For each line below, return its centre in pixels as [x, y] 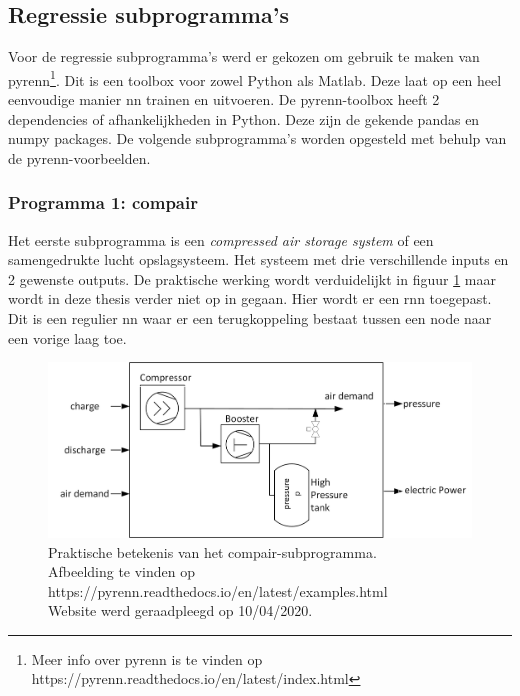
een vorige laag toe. [67, 337]
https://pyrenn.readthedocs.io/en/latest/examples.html [218, 590]
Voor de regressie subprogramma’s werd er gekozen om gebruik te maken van [244, 56]
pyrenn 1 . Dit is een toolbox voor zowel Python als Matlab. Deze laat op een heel [255, 78]
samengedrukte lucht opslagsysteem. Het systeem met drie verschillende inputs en [258, 259]
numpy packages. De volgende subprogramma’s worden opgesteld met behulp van [257, 138]
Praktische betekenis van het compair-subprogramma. [212, 551]
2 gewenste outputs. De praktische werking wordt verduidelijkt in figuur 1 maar [252, 278]
